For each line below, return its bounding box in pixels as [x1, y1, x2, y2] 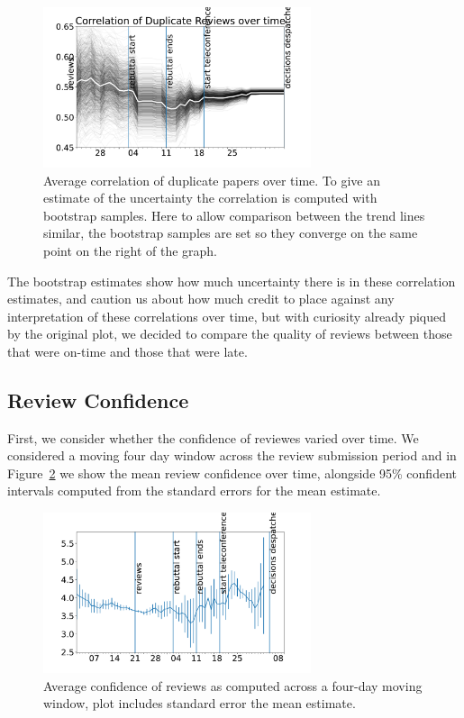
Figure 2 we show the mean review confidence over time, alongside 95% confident [7, 463, 457, 482]
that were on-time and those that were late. [7, 341, 248, 360]
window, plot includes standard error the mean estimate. [43, 694, 356, 713]
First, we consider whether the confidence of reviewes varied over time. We [7, 428, 419, 447]
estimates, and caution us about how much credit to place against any [7, 289, 395, 308]
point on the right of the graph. [43, 241, 218, 259]
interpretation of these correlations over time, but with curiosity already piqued [7, 306, 447, 325]
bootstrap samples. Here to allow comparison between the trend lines [43, 205, 425, 224]
